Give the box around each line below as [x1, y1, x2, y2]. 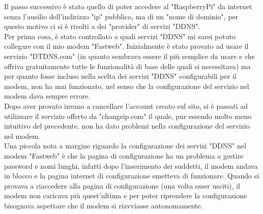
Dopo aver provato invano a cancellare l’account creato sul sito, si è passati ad [4, 100, 248, 111]
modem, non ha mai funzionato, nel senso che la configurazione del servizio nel [4, 80, 249, 91]
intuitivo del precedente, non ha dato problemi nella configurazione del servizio [4, 120, 250, 131]
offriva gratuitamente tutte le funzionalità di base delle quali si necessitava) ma [4, 60, 251, 71]
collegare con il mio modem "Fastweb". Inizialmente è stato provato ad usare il [4, 41, 249, 51]
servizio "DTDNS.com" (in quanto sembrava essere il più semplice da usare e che [4, 50, 255, 61]
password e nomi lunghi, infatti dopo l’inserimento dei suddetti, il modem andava [4, 160, 258, 171]
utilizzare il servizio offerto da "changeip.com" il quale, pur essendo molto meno [4, 110, 252, 121]
